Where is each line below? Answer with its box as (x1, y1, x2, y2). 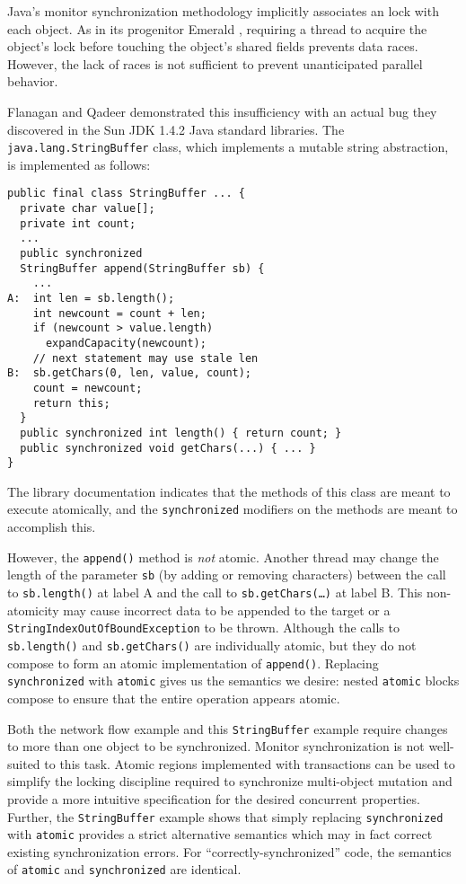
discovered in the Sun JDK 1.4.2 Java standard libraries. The (7, 119, 345, 138)
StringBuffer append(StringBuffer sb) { (20, 261, 265, 275)
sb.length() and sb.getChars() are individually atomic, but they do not (7, 635, 417, 654)
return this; (32, 396, 110, 410)
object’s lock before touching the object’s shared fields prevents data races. (7, 37, 418, 56)
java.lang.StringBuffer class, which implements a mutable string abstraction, (7, 137, 449, 156)
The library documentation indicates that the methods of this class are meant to (7, 482, 451, 500)
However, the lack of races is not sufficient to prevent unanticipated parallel (7, 54, 423, 73)
